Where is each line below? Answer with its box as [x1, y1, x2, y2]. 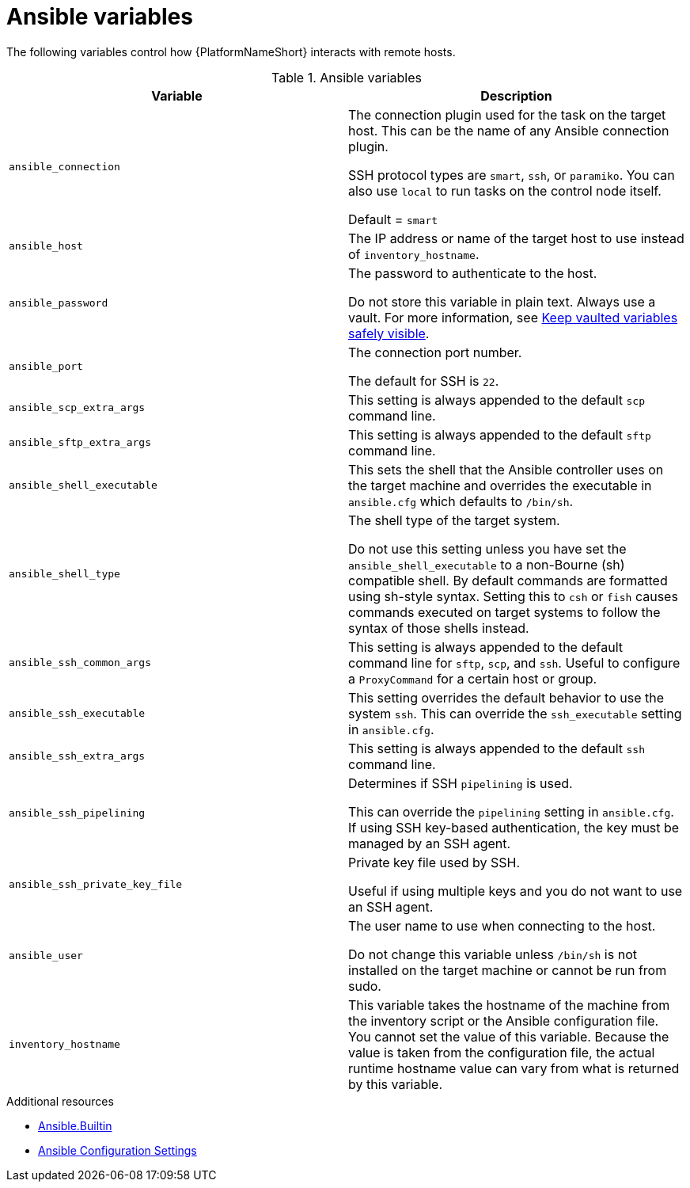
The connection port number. [348, 344, 522, 360]
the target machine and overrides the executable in [348, 477, 652, 493]
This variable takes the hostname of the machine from [348, 996, 670, 1013]
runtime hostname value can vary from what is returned [348, 1060, 680, 1076]
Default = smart [348, 211, 438, 227]
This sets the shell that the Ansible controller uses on [348, 461, 664, 478]
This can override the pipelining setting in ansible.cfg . [348, 803, 674, 820]
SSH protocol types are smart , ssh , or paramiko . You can [348, 166, 675, 183]
